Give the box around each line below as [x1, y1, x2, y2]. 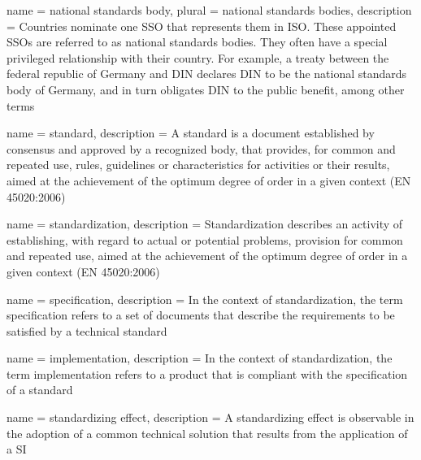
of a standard [7, 381, 73, 398]
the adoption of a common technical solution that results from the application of [7, 424, 408, 441]
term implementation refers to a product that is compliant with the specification [7, 365, 408, 382]
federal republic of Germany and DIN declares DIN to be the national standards [7, 65, 407, 82]
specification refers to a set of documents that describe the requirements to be [7, 306, 395, 323]
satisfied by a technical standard [7, 322, 167, 339]
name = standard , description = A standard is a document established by [7, 124, 375, 141]
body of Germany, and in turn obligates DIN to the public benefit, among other [7, 80, 405, 98]
